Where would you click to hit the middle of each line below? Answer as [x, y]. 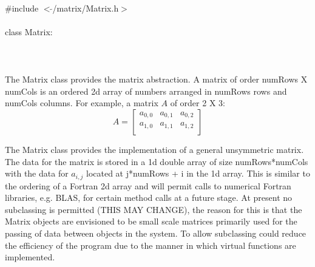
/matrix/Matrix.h [86, 8]
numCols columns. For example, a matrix [82, 103]
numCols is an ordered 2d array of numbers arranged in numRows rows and [146, 91]
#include [22, 8]
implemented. [30, 257]
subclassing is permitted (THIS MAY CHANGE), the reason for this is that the [154, 209]
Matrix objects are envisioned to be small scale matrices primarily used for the [151, 221]
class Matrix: [29, 31]
